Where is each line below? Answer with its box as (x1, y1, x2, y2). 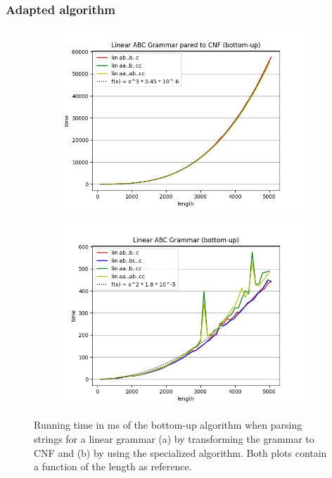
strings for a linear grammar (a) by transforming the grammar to (34, 432, 314, 446)
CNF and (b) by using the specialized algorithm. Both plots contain (34, 445, 327, 460)
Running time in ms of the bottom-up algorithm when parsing (34, 417, 302, 432)
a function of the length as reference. (34, 459, 192, 474)
